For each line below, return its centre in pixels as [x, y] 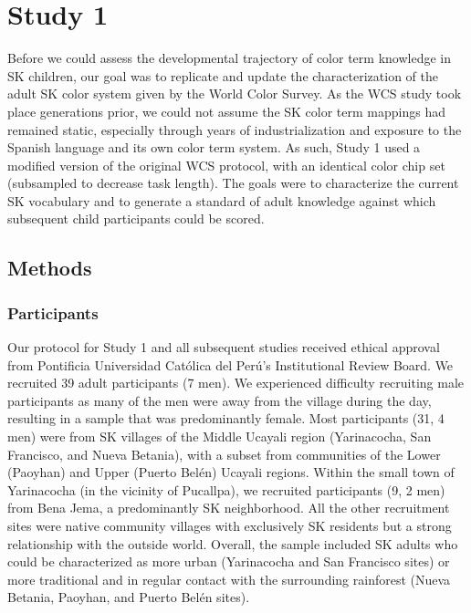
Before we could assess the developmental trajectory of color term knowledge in [229, 58]
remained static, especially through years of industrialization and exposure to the [235, 129]
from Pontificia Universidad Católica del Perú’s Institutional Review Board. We [230, 364]
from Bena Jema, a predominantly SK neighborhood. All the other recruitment [229, 508]
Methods [50, 268]
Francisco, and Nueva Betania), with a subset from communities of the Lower [224, 454]
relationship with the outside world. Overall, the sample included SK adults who [233, 543]
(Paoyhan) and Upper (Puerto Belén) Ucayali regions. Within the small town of [231, 472]
